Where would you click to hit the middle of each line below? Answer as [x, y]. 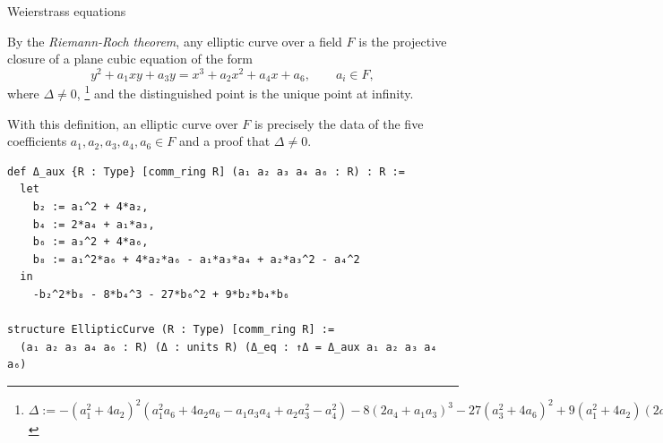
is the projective [403, 41]
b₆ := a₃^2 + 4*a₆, [90, 242]
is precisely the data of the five [339, 123]
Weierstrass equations [67, 11]
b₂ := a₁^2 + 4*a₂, [90, 206]
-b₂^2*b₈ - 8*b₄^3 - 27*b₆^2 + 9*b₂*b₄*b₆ [161, 294]
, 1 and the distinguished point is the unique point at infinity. [245, 92]
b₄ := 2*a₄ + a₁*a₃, [94, 224]
